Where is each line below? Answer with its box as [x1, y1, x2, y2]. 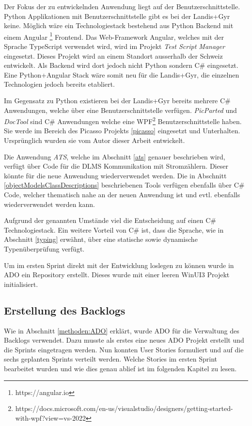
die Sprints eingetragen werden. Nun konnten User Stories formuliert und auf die [4, 344, 244, 354]
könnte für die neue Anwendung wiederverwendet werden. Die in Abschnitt [4, 170, 227, 180]
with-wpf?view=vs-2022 [15, 412, 86, 423]
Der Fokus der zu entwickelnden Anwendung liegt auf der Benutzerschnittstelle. [4, 1, 240, 11]
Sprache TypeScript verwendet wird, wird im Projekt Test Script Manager [4, 41, 225, 51]
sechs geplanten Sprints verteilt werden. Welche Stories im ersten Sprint [4, 354, 218, 364]
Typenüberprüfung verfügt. [4, 243, 85, 253]
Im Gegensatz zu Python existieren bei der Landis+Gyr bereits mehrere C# [4, 95, 231, 105]
